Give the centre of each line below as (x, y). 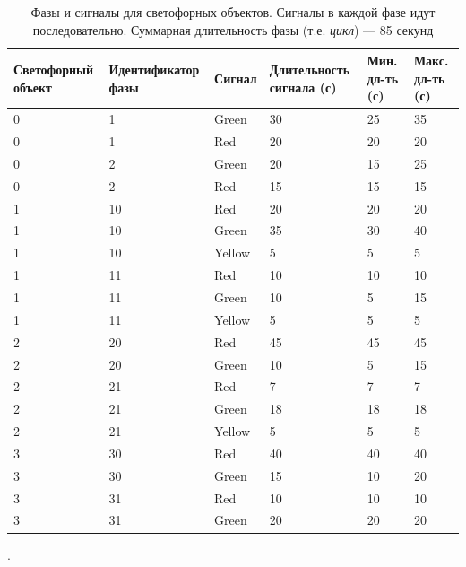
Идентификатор (154, 69)
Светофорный (54, 69)
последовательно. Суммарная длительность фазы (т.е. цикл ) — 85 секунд (233, 29)
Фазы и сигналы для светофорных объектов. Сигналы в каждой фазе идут (233, 12)
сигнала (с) (303, 87)
